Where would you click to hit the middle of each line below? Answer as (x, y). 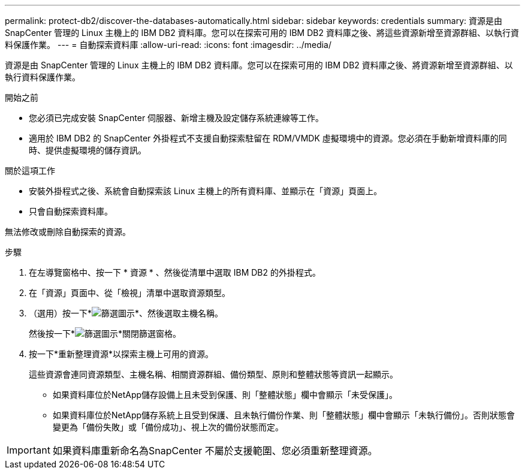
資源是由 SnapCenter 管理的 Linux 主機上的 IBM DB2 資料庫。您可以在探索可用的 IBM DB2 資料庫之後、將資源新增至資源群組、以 (259, 65)
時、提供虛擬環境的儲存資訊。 (87, 150)
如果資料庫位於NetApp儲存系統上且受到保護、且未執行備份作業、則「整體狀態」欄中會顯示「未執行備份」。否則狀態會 (284, 415)
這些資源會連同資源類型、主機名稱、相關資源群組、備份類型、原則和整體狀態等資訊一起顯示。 (213, 374)
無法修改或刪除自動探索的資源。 (68, 232)
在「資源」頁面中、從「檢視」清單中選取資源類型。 (129, 293)
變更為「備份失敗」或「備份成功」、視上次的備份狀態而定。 (168, 427)
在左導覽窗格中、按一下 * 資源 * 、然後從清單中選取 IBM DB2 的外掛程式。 (175, 272)
